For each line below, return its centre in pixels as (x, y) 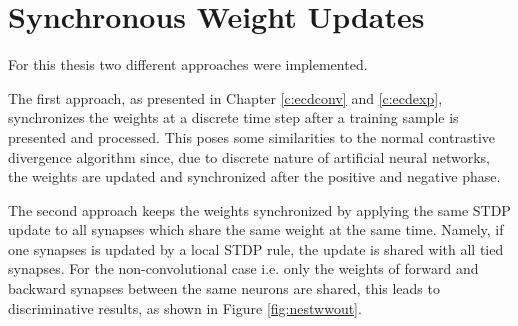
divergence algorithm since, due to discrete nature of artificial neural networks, (249, 156)
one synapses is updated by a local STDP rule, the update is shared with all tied (256, 248)
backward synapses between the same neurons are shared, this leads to (224, 288)
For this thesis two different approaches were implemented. (188, 64)
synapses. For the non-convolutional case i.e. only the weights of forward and (243, 268)
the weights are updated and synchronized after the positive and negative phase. (254, 176)
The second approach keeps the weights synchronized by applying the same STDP (259, 209)
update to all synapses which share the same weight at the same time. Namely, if (256, 229)
